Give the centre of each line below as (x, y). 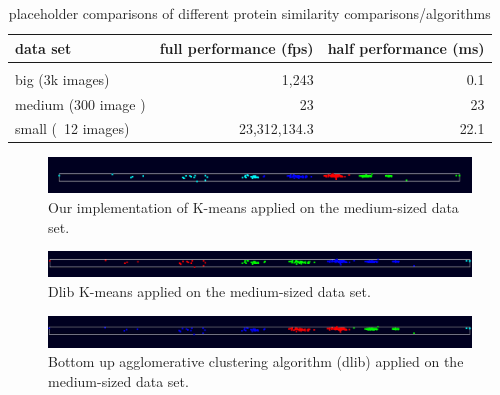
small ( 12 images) (72, 128)
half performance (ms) (406, 47)
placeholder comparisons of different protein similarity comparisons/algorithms (249, 13)
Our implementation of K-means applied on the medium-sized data (253, 207)
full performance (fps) (236, 47)
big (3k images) (62, 78)
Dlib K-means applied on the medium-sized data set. (209, 290)
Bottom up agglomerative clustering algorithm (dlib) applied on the (256, 361)
